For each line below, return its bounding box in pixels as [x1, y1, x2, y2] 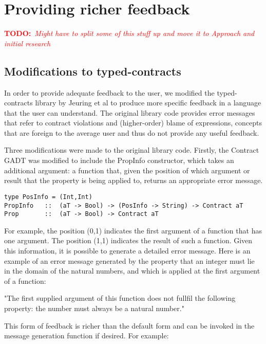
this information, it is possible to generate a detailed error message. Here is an [4, 245, 251, 256]
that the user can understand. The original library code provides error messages [4, 107, 255, 118]
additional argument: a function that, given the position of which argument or [4, 165, 250, 175]
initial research [4, 38, 51, 48]
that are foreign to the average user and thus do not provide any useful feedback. [4, 127, 259, 138]
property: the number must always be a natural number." [4, 302, 184, 313]
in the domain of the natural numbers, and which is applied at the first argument [4, 265, 260, 276]
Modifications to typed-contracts [4, 63, 181, 79]
